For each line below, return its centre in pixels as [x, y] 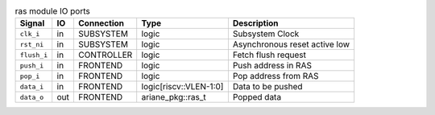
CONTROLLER [105, 55]
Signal [32, 23]
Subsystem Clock [266, 34]
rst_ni [32, 44]
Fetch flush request [269, 55]
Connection [101, 23]
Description [255, 23]
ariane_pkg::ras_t [174, 97]
